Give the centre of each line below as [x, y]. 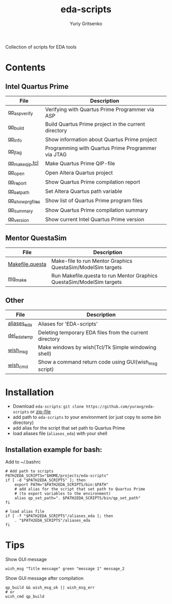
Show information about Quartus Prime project [101, 139]
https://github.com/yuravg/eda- [121, 407]
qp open [16, 173]
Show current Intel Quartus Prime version [95, 219]
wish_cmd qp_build [25, 597]
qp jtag [15, 151]
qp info [15, 139]
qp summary [20, 210]
